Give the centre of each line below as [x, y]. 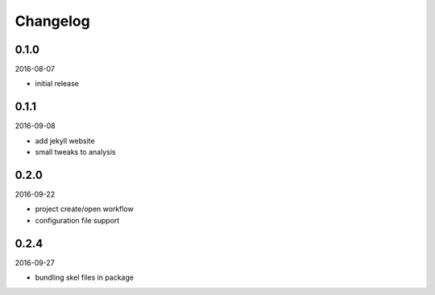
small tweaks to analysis [75, 152]
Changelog [52, 21]
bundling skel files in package [85, 277]
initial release [57, 84]
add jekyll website [65, 140]
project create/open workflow [85, 209]
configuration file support [77, 220]
